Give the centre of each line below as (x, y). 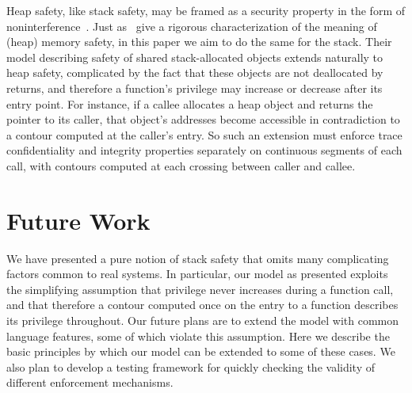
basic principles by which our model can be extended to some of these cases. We (201, 351)
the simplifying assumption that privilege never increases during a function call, (200, 289)
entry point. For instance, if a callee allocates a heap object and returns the (190, 103)
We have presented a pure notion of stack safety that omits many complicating (198, 258)
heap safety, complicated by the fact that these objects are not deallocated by (195, 72)
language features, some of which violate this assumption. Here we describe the (198, 336)
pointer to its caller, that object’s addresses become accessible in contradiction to (203, 119)
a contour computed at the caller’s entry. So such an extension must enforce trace (204, 134)
